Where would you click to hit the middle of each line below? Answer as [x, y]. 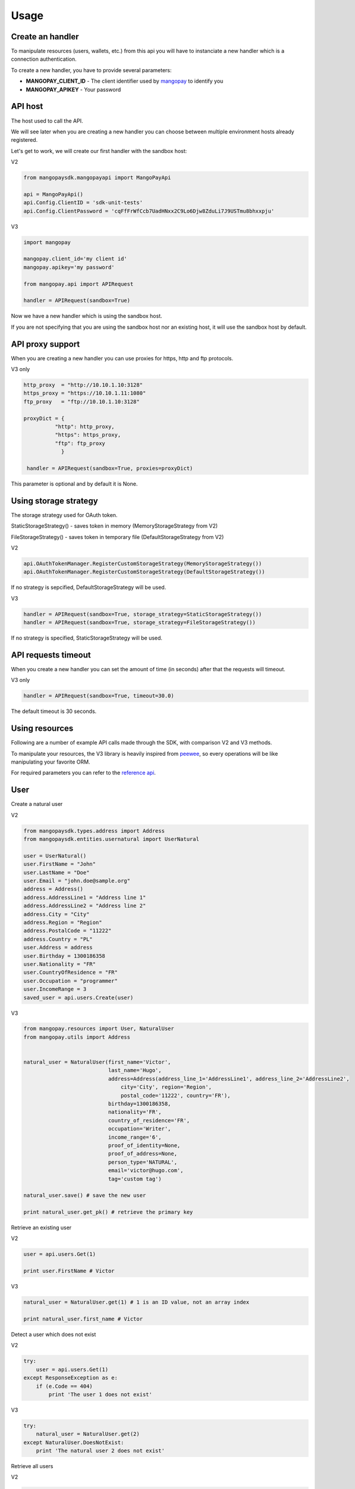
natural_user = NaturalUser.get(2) [88, 1434]
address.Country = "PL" [58, 939]
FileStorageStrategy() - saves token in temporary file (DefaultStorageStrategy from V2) [117, 537]
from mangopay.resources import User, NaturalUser [99, 1029]
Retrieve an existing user [41, 1228]
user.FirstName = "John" [60, 864]
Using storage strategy [54, 501]
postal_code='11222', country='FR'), [175, 1095]
